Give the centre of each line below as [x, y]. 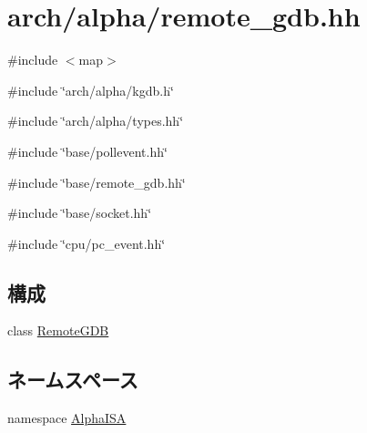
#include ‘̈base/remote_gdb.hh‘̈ [97, 182]
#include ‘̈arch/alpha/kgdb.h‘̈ [91, 90]
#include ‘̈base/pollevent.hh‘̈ [87, 151]
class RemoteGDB [58, 330]
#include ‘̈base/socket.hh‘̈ [80, 213]
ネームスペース [73, 380]
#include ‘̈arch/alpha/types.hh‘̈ [96, 121]
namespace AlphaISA [67, 418]
